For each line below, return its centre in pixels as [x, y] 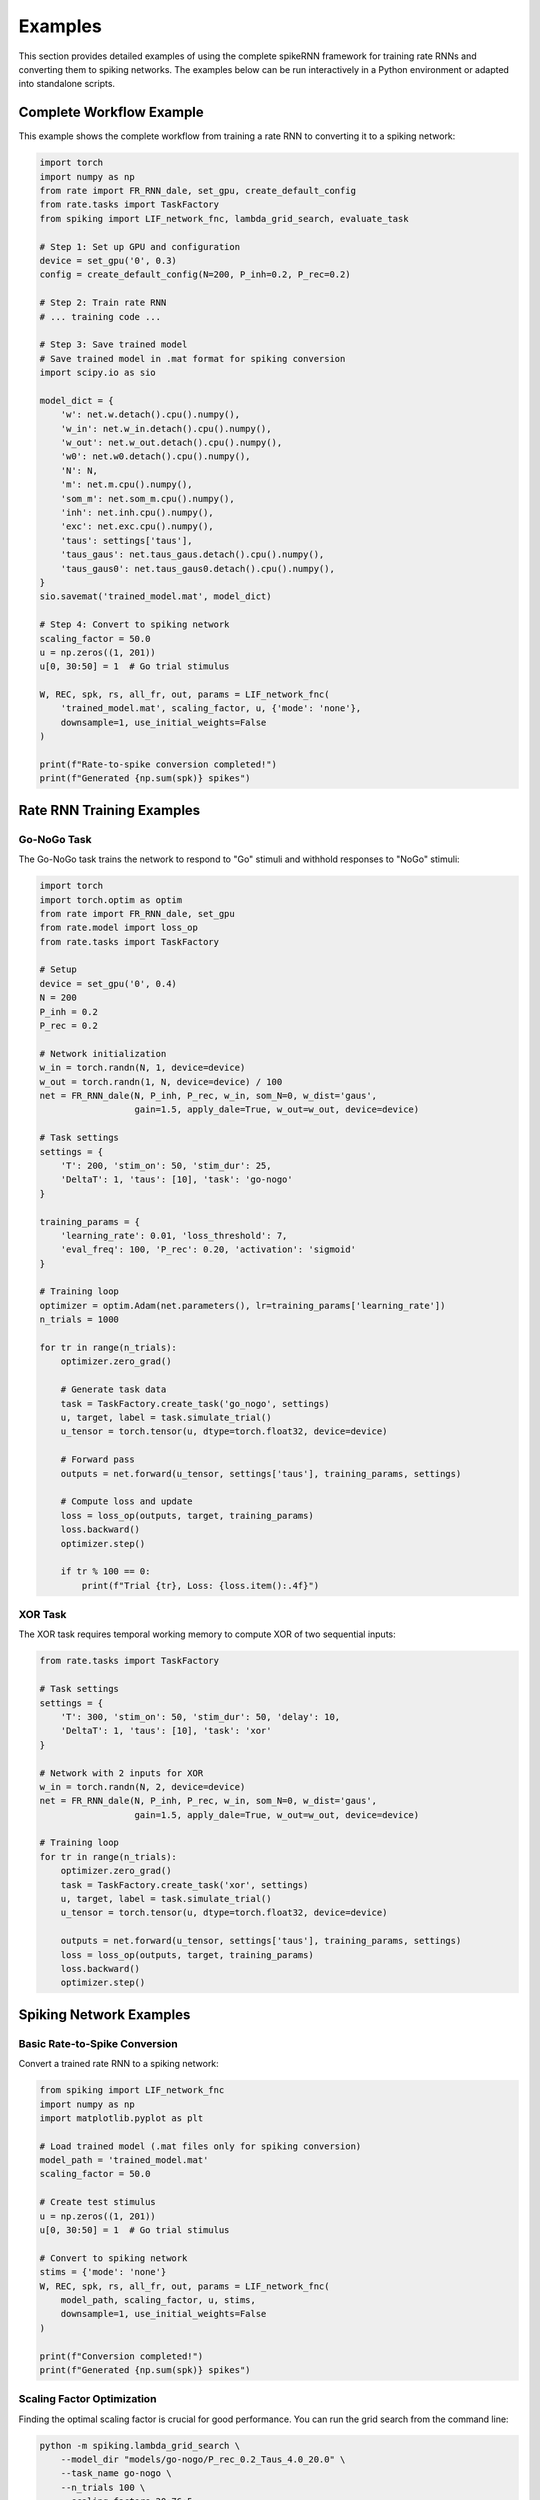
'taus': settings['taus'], [127, 540]
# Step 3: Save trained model [113, 344]
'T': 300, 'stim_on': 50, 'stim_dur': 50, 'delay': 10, [200, 1716]
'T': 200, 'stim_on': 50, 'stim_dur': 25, [166, 1165]
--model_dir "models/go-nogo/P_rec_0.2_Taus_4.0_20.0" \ [203, 2459]
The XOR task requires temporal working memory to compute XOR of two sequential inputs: [207, 1634]
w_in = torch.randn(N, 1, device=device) [142, 1068]
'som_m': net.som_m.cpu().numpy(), [147, 498]
